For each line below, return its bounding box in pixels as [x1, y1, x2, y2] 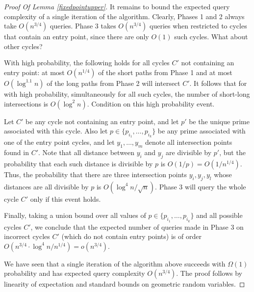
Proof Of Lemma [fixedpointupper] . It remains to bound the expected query [4, 1, 230, 11]
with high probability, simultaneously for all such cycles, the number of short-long [4, 88, 250, 99]
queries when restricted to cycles [150, 21, 247, 31]
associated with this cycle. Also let [4, 126, 108, 136]
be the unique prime [189, 116, 250, 126]
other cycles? [4, 41, 43, 51]
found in [4, 147, 29, 158]
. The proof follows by [176, 268, 242, 278]
